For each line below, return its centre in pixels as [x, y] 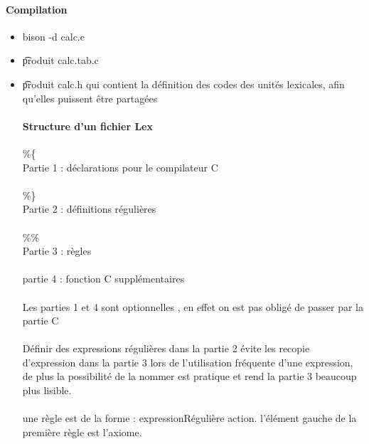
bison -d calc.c [53, 36]
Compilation [37, 9]
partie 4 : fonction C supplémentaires [103, 279]
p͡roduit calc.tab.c [60, 60]
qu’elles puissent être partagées [90, 98]
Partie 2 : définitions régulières [89, 209]
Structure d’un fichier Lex [87, 126]
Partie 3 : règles [57, 251]
